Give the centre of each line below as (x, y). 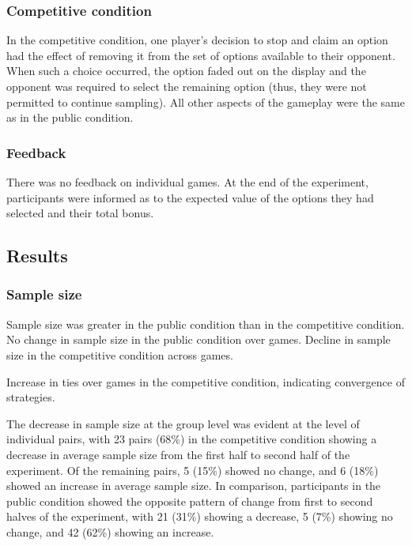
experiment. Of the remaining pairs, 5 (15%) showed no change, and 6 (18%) (193, 470)
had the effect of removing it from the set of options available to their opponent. (201, 55)
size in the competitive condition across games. (120, 354)
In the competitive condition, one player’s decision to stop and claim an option (197, 40)
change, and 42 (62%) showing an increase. (110, 531)
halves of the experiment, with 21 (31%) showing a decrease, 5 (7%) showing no (200, 516)
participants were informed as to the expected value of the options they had (190, 197)
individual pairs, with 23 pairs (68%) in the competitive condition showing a (192, 439)
